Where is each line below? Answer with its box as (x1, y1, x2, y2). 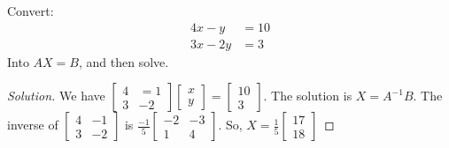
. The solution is (263, 86, 352, 105)
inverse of (7, 115, 58, 134)
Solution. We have (7, 86, 105, 105)
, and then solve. (78, 52, 169, 70)
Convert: (7, 2, 54, 19)
